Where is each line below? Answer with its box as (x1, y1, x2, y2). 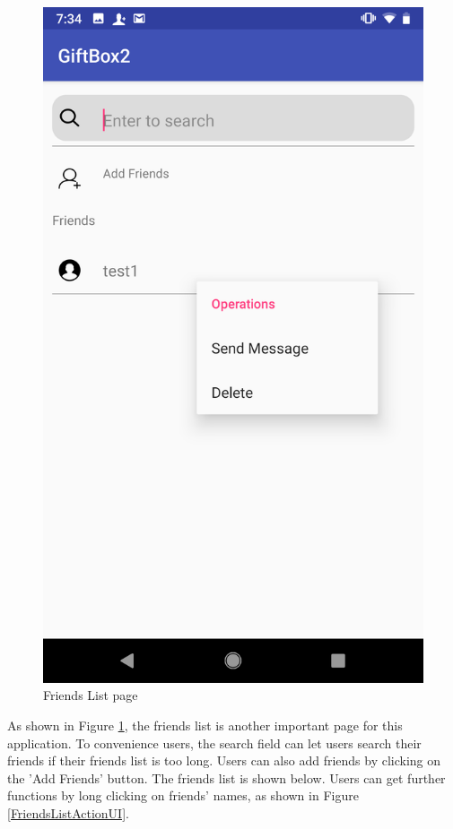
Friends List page (43, 686, 138, 704)
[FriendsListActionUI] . (7, 803, 129, 822)
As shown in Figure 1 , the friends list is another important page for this (7, 715, 403, 734)
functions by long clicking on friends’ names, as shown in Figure (7, 786, 359, 805)
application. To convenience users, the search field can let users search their (7, 733, 422, 752)
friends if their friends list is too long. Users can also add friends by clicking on (7, 751, 441, 770)
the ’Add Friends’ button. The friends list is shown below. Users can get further (7, 768, 446, 787)
